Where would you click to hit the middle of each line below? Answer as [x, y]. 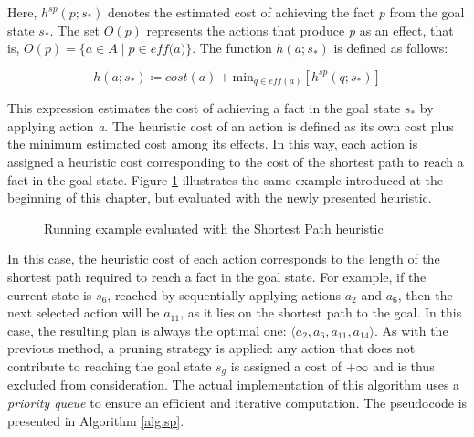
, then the [425, 294]
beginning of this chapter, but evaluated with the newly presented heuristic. [220, 198]
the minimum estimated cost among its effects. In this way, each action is [213, 144]
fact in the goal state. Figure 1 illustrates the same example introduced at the [225, 179]
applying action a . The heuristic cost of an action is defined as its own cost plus [231, 125]
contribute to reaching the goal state [110, 366]
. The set [75, 30]
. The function [232, 48]
